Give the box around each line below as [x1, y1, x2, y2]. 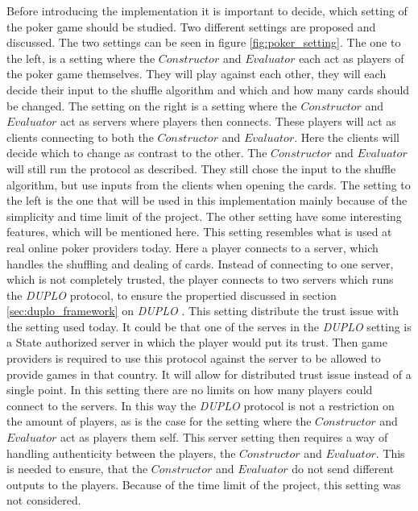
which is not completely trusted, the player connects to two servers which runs [6, 271, 394, 288]
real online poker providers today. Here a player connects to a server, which [6, 239, 379, 255]
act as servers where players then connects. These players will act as [60, 113, 396, 130]
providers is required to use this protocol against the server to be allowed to [6, 350, 381, 367]
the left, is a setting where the [6, 49, 155, 66]
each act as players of [299, 49, 404, 66]
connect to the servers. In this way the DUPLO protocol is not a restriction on [6, 397, 395, 413]
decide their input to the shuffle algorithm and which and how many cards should [6, 81, 410, 98]
